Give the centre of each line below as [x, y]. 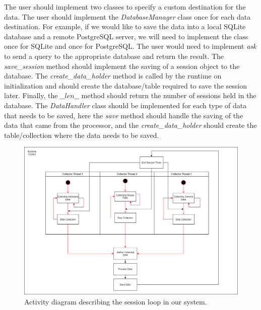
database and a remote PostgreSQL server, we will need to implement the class [126, 36]
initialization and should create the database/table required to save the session [126, 85]
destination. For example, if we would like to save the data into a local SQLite [125, 26]
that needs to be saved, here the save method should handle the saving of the [124, 115]
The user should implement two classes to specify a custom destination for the [125, 7]
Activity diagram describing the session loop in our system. [116, 301]
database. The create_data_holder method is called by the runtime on [113, 76]
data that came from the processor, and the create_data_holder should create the [130, 125]
